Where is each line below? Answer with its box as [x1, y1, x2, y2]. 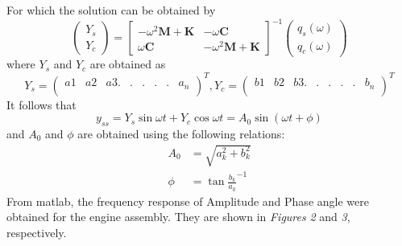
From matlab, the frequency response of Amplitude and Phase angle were [6, 192, 369, 209]
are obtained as [89, 55, 166, 72]
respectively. [6, 223, 67, 240]
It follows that [6, 96, 77, 113]
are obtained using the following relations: [77, 125, 285, 141]
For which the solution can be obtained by [6, 2, 216, 18]
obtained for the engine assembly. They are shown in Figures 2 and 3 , [6, 208, 350, 225]
